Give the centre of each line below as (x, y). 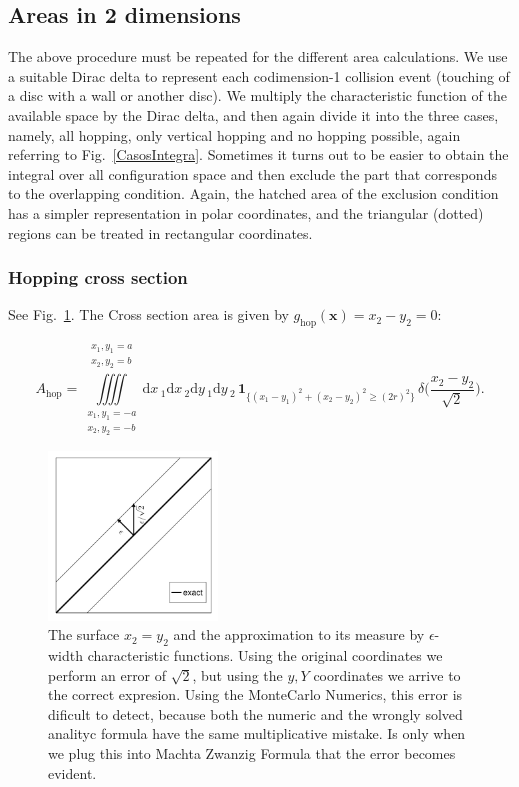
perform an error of (107, 674)
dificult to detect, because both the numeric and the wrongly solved (255, 713)
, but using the (237, 674)
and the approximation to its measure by (299, 634)
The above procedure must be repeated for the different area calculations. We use (258, 56)
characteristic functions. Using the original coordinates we (265, 654)
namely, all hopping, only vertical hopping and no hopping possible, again (234, 134)
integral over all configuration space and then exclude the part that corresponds (252, 173)
